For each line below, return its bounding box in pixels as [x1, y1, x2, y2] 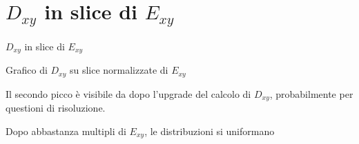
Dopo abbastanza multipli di [6, 123, 126, 138]
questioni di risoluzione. [6, 101, 106, 115]
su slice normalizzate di [69, 63, 168, 77]
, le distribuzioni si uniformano [144, 123, 275, 138]
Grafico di [6, 63, 48, 77]
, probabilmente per [269, 86, 353, 101]
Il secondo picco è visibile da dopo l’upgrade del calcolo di [6, 86, 251, 101]
